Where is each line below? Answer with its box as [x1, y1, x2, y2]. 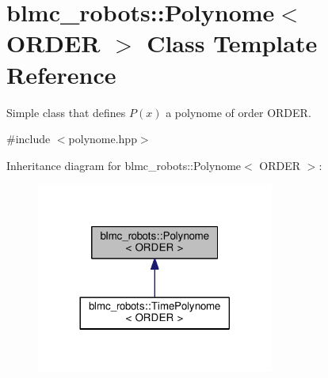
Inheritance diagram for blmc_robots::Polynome [6, 157, 242, 173]
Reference [6, 58, 116, 90]
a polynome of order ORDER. [166, 104, 311, 120]
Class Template [147, 27, 318, 59]
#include [6, 130, 51, 147]
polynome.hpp [68, 130, 137, 147]
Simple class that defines [6, 104, 126, 120]
